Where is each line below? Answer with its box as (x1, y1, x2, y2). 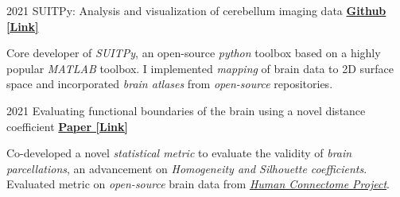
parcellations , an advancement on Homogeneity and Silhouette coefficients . (6, 160, 367, 176)
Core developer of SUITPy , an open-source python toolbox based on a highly (6, 44, 381, 61)
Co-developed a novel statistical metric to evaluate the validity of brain (6, 145, 352, 161)
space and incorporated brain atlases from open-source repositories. (6, 75, 333, 92)
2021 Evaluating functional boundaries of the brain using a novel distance (6, 102, 366, 118)
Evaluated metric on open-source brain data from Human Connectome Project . (6, 176, 390, 192)
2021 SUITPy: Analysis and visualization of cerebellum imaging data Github (6, 2, 386, 18)
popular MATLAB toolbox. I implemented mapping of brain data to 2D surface (6, 60, 394, 76)
